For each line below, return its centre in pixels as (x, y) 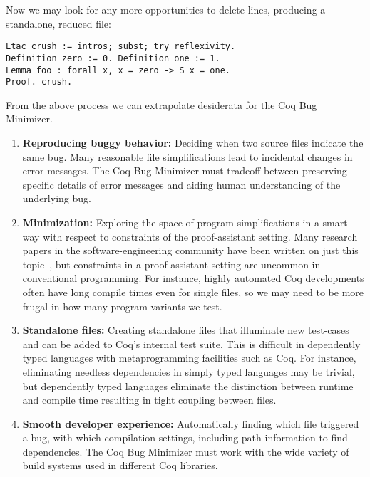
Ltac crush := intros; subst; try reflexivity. (121, 47)
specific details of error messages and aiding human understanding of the (181, 184)
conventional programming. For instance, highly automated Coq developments (193, 278)
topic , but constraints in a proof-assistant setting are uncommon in (171, 264)
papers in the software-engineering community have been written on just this (190, 250)
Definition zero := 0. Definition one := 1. (113, 58)
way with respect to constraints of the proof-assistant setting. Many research (190, 236)
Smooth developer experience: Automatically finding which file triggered (191, 423)
